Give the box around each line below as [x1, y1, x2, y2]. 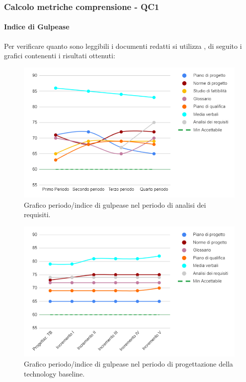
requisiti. [24, 209, 51, 220]
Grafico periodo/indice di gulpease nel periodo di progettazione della [24, 359, 233, 369]
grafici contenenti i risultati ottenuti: [4, 50, 115, 61]
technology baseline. [24, 368, 85, 379]
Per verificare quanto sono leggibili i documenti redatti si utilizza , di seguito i [4, 40, 242, 51]
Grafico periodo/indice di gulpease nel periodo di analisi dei [24, 199, 206, 210]
